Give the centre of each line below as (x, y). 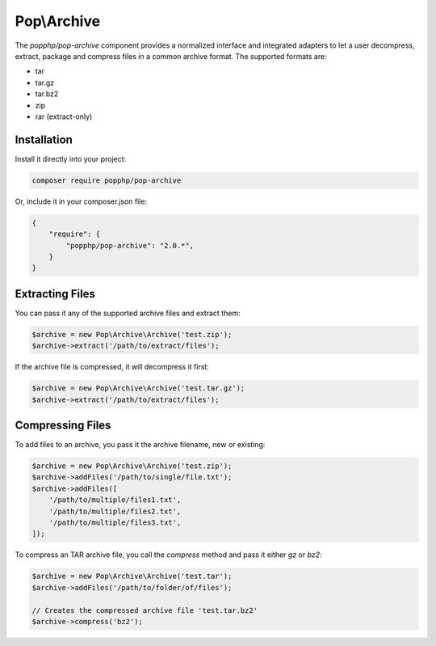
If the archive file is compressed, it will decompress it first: (112, 367)
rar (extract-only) (64, 116)
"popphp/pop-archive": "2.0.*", (130, 245)
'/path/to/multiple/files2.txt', (115, 511)
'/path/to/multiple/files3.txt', (115, 522)
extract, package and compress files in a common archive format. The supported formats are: (171, 56)
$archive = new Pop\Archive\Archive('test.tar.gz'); (138, 388)
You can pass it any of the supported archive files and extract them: (128, 313)
